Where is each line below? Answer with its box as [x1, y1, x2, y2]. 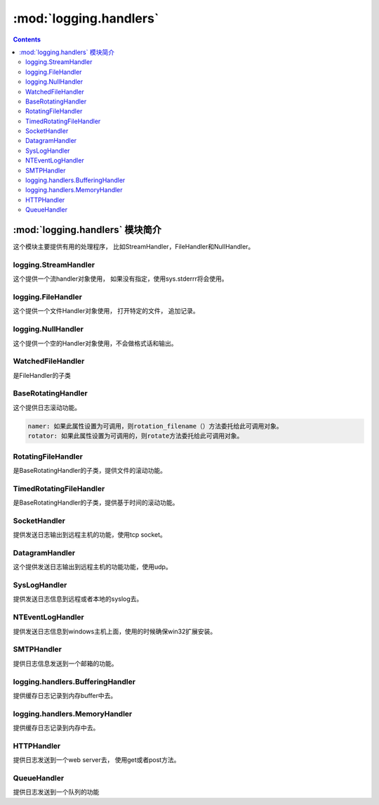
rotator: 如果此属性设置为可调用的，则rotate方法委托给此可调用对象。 [27, 432, 244, 440]
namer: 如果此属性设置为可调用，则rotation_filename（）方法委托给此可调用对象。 [27, 422, 283, 430]
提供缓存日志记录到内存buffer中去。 [13, 691, 117, 699]
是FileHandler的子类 [13, 371, 72, 379]
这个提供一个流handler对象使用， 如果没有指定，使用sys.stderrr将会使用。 [13, 274, 228, 283]
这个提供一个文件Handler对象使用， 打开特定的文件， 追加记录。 [13, 307, 199, 315]
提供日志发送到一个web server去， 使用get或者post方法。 [13, 756, 180, 764]
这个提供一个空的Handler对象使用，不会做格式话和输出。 [13, 338, 178, 348]
